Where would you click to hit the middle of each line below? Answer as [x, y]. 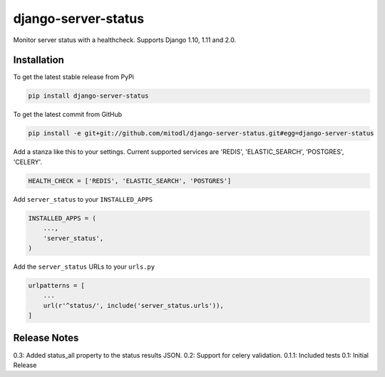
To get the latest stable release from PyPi [74, 77]
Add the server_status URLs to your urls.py [84, 267]
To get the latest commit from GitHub [68, 115]
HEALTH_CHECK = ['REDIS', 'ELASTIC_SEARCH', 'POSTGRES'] [130, 181]
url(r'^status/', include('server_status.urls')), [133, 305]
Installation [38, 60]
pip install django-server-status [88, 96]
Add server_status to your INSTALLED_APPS [83, 199]
